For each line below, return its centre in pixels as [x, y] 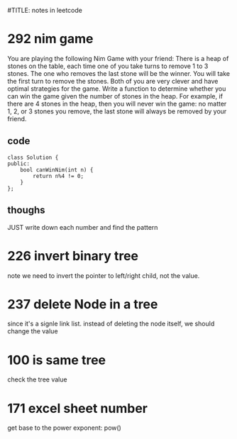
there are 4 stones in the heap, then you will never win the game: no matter [117, 104]
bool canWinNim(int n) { [57, 170]
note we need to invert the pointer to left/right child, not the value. [104, 275]
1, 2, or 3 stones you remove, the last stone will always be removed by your [117, 111]
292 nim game [50, 39]
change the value [33, 331]
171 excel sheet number [77, 408]
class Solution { [33, 157]
